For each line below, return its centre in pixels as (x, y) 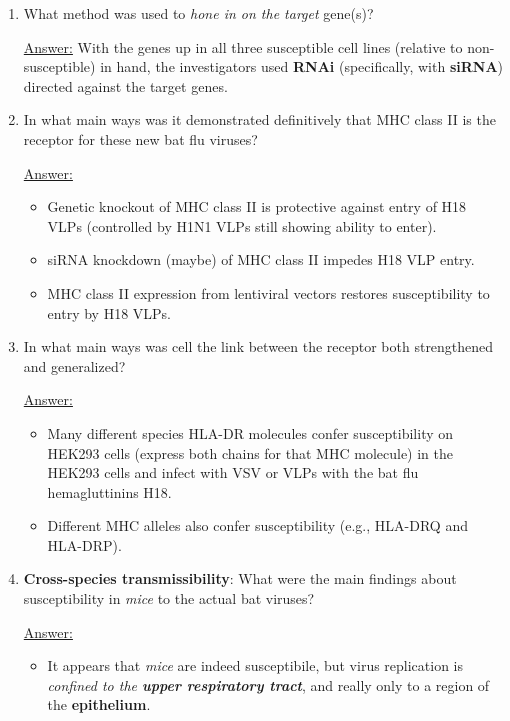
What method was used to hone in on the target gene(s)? (198, 13)
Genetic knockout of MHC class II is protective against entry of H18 (257, 206)
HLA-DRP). (84, 544)
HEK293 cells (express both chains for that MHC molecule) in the (250, 452)
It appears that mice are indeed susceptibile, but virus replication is (255, 665)
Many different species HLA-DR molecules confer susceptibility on (250, 432)
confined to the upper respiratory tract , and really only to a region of (268, 684)
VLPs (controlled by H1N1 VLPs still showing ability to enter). (242, 225)
